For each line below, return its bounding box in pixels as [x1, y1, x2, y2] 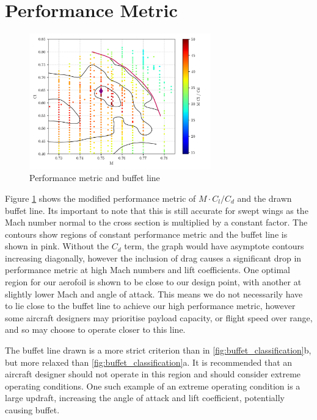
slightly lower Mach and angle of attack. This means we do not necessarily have [5, 287, 303, 300]
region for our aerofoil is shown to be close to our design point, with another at [5, 276, 302, 288]
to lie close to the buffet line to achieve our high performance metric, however [5, 299, 296, 312]
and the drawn [237, 191, 292, 204]
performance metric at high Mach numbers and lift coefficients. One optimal [5, 263, 290, 276]
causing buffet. [5, 404, 60, 416]
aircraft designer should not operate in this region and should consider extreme [5, 368, 301, 380]
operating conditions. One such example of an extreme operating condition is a [5, 379, 301, 392]
